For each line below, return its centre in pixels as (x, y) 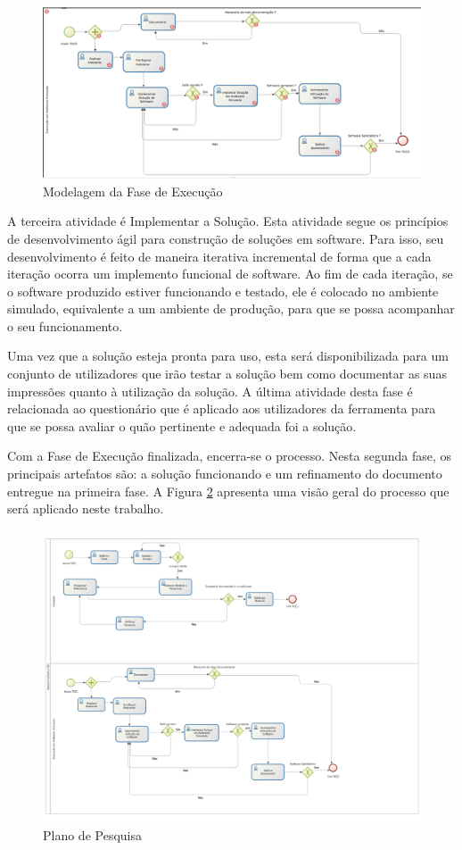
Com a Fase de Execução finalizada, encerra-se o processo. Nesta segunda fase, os (230, 456)
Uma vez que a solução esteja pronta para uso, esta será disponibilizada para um (228, 356)
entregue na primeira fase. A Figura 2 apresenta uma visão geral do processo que (228, 491)
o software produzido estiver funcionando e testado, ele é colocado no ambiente (223, 291)
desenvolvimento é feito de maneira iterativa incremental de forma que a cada (219, 256)
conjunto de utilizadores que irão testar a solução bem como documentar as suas (227, 374)
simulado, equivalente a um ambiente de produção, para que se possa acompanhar (231, 308)
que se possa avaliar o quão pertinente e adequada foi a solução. (182, 425)
